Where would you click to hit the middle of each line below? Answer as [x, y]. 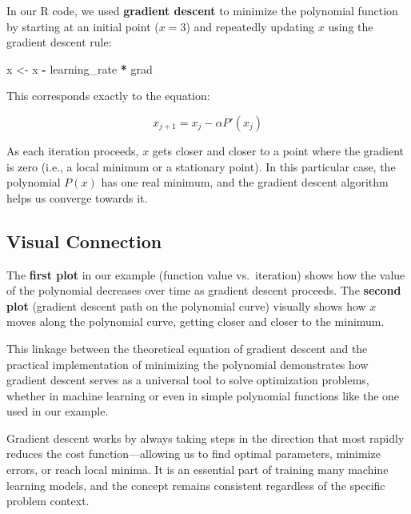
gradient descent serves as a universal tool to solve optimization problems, [188, 380]
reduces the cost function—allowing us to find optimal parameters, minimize [194, 454]
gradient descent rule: [59, 42]
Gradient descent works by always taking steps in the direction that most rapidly [205, 438]
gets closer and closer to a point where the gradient [278, 150]
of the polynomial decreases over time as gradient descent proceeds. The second [204, 290]
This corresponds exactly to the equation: [108, 96]
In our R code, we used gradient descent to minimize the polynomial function [202, 10]
